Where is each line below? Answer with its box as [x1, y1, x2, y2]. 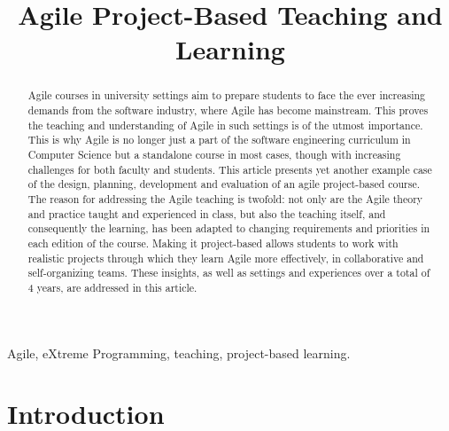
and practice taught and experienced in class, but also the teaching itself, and [27, 206, 386, 221]
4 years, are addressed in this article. [27, 279, 197, 294]
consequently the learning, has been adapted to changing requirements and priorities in [27, 221, 430, 236]
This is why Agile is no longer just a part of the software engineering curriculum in [27, 132, 411, 147]
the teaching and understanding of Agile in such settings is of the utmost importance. [27, 117, 423, 132]
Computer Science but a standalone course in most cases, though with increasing [27, 146, 401, 161]
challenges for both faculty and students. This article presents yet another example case [27, 161, 432, 176]
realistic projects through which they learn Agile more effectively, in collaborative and [27, 250, 424, 265]
